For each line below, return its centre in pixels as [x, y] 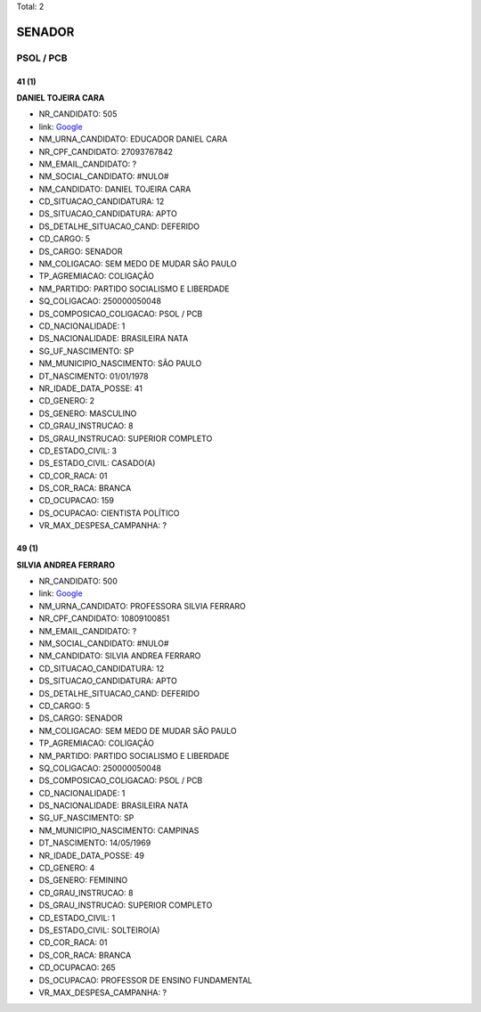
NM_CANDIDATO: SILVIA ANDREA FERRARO [120, 656]
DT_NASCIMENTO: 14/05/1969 [95, 843]
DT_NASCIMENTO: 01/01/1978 [94, 376]
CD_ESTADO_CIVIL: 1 [77, 918]
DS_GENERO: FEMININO [83, 880]
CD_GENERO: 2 [67, 401]
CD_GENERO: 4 [67, 868]
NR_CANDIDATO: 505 [78, 114]
